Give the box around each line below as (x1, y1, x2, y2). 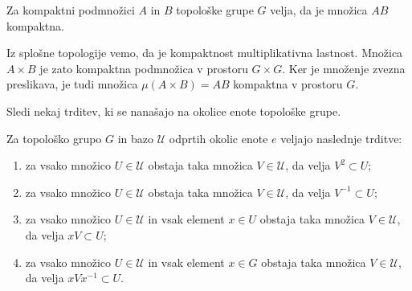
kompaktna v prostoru (233, 76, 343, 92)
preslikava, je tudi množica (6, 76, 138, 92)
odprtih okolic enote (169, 129, 268, 146)
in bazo (117, 129, 154, 146)
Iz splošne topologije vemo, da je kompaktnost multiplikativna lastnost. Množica (6, 44, 403, 61)
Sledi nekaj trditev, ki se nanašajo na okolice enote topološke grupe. (6, 102, 341, 119)
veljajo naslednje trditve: (280, 129, 402, 146)
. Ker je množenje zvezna (282, 59, 406, 76)
